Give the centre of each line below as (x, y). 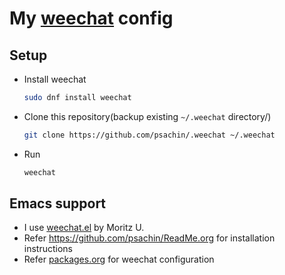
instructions (48, 249)
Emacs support (58, 203)
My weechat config (91, 18)
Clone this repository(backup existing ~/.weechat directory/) (147, 116)
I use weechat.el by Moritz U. (84, 228)
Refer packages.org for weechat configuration (119, 259)
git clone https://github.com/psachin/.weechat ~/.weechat (149, 135)
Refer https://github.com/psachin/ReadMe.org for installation (149, 238)
